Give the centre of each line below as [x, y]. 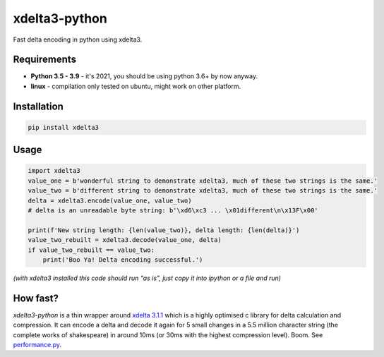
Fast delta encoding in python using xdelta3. [78, 40]
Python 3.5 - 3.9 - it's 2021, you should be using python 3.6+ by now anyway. [144, 76]
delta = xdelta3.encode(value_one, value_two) [110, 200]
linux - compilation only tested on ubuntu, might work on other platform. [136, 86]
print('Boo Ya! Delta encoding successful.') [123, 260]
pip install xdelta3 [63, 127]
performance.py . [37, 345]
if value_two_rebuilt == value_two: [91, 250]
